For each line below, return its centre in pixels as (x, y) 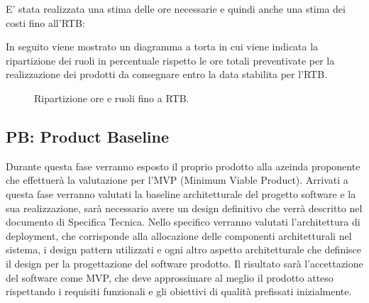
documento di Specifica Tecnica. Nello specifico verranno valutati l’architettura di (183, 222)
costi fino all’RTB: (45, 22)
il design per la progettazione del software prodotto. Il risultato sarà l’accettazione (184, 263)
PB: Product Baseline (88, 136)
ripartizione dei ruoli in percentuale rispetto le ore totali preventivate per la (170, 60)
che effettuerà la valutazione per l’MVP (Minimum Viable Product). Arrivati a (177, 180)
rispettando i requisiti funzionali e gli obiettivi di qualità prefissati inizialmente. (179, 291)
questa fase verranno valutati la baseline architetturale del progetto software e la (181, 193)
